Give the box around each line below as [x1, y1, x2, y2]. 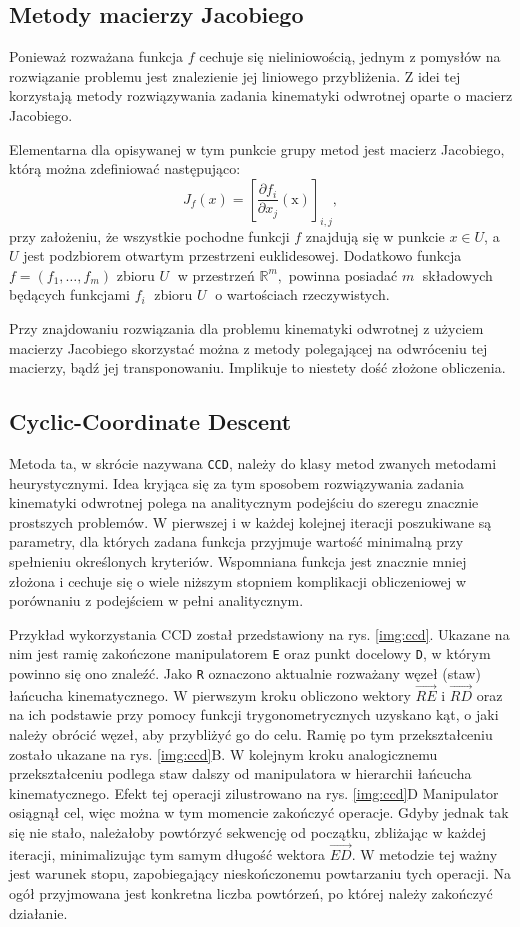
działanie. [9, 902, 68, 923]
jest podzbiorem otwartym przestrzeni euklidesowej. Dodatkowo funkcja [23, 245, 462, 266]
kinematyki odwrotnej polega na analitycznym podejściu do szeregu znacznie [9, 492, 479, 513]
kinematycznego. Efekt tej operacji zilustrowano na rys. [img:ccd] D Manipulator [9, 782, 499, 803]
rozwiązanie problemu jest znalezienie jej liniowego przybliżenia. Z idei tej [9, 65, 461, 86]
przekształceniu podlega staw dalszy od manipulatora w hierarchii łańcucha [9, 763, 472, 784]
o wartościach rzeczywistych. [215, 284, 390, 305]
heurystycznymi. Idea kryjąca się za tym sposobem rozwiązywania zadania [9, 472, 464, 493]
